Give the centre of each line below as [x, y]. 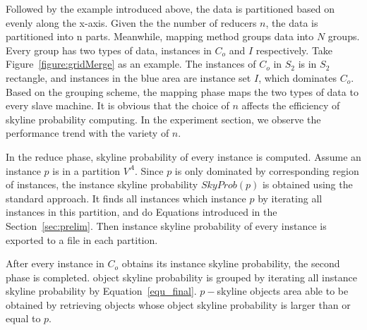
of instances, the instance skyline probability [102, 184]
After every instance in [55, 263]
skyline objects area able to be [283, 291]
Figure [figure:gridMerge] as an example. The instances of [131, 64]
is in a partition [86, 170]
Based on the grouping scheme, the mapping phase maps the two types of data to [182, 91]
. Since [149, 170]
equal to [23, 318]
